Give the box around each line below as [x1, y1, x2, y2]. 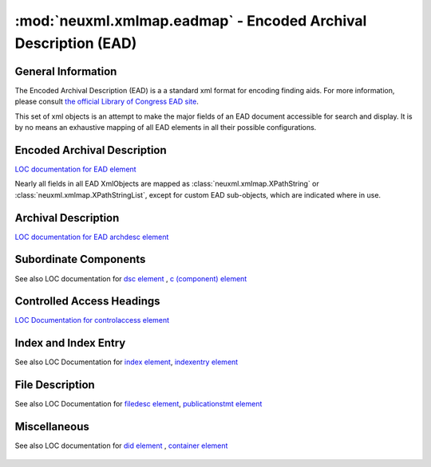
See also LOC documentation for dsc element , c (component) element [14, 273, 247, 283]
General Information [14, 65, 117, 78]
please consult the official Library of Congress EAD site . [14, 96, 199, 107]
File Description [14, 379, 95, 392]
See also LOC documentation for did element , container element [14, 441, 228, 450]
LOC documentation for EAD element [14, 164, 136, 174]
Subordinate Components [14, 253, 146, 266]
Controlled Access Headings [14, 295, 160, 308]
